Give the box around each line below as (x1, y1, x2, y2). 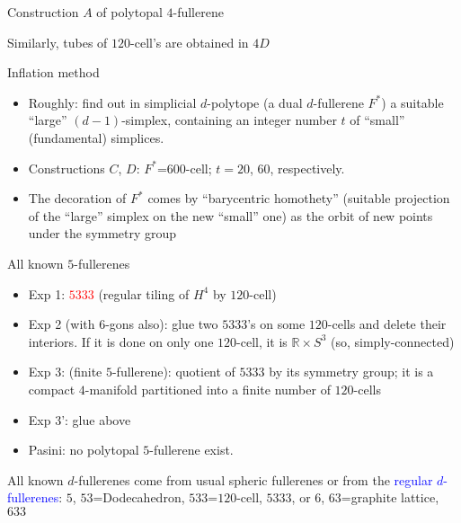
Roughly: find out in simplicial (28, 93, 197, 111)
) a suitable (381, 93, 444, 111)
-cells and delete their (327, 315, 447, 333)
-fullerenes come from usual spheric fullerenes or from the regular (74, 470, 433, 489)
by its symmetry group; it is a (269, 362, 434, 381)
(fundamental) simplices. (28, 128, 164, 146)
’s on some (247, 315, 306, 333)
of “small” (350, 111, 405, 129)
